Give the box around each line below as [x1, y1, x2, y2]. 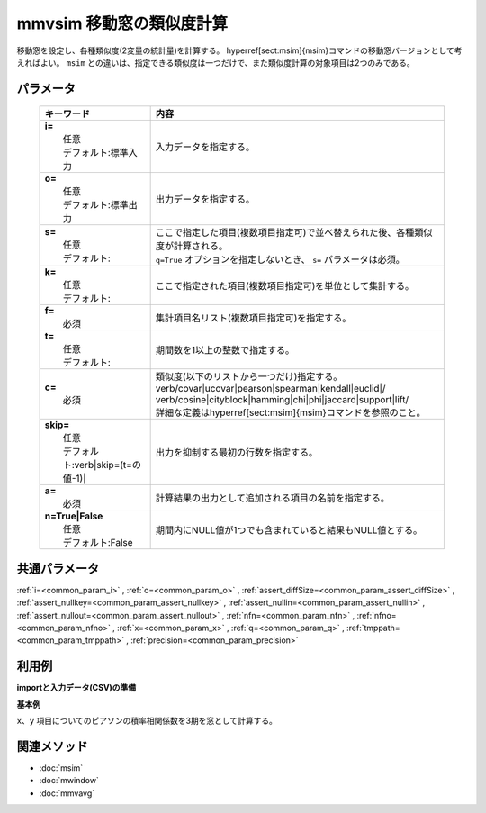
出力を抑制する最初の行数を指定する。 [155, 447, 319, 459]
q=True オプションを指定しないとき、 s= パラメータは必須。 [155, 253, 405, 266]
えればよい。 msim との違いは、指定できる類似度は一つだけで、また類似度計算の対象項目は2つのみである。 [16, 57, 416, 68]
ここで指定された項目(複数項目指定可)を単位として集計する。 [155, 280, 415, 293]
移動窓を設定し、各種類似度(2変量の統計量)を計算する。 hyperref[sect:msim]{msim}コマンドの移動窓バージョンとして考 [16, 45, 463, 56]
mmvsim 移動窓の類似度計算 [16, 14, 229, 33]
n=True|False [44, 510, 103, 522]
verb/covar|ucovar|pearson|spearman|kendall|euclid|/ [155, 383, 386, 395]
